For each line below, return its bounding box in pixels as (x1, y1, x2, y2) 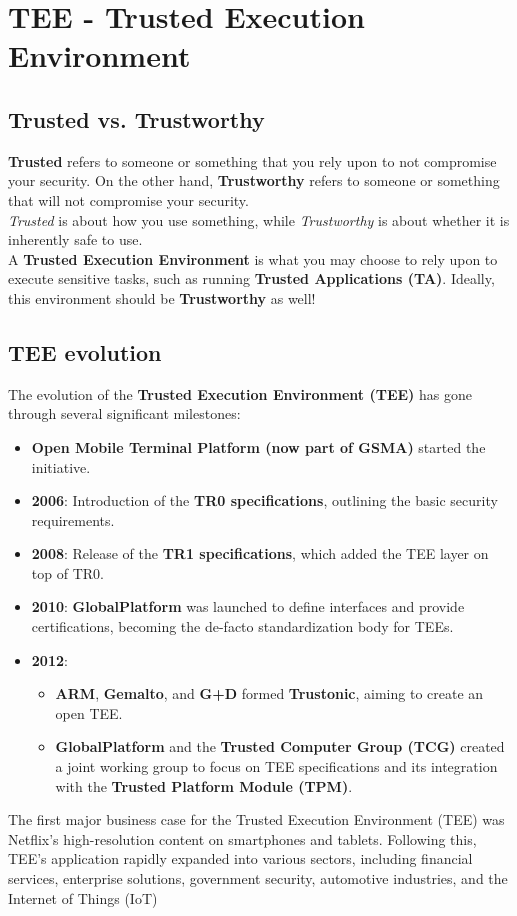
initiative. (31, 456, 91, 477)
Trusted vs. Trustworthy (8, 103, 265, 134)
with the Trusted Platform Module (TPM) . (55, 775, 353, 796)
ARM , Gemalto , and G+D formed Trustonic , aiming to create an (55, 683, 484, 704)
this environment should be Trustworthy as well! (8, 287, 316, 308)
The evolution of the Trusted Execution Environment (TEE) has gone (8, 383, 472, 404)
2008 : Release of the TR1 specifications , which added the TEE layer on (31, 543, 489, 564)
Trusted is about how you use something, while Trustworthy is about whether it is (8, 209, 510, 230)
